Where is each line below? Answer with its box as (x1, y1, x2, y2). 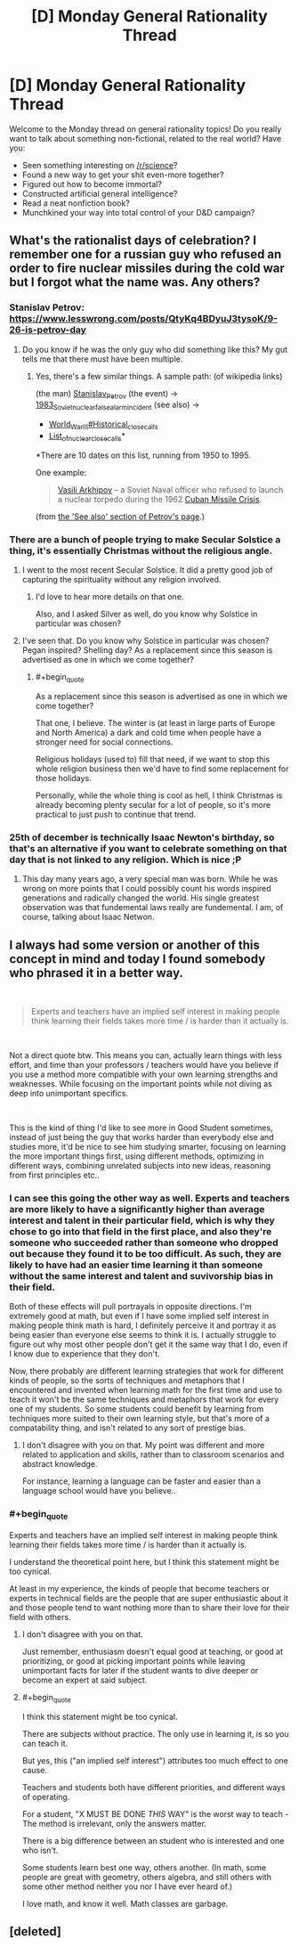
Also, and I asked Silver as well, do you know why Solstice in (35, 608, 258, 620)
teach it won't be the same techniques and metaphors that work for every (9, 1394, 279, 1405)
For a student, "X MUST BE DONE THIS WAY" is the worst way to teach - (21, 1808, 289, 1819)
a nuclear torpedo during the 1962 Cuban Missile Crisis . (57, 493, 263, 504)
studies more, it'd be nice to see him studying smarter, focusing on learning (9, 1142, 287, 1153)
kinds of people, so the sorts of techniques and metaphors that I (9, 1375, 245, 1386)
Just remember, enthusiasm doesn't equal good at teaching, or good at (21, 1646, 283, 1657)
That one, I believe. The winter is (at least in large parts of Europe (35, 717, 276, 728)
